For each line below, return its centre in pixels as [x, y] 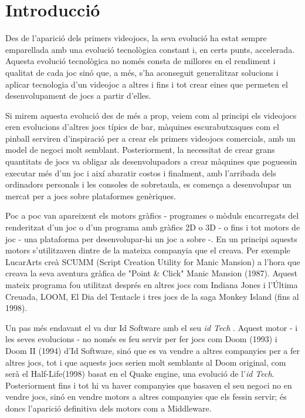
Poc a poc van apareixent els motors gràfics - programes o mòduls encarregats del [152, 215]
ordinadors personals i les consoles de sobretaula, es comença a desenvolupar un [148, 184]
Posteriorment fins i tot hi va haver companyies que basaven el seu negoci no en [149, 385]
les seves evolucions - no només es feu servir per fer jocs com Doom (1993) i [141, 339]
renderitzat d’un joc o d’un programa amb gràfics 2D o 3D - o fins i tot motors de [153, 227]
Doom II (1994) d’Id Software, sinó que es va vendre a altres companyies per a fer [152, 350]
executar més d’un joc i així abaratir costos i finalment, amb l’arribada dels [141, 173]
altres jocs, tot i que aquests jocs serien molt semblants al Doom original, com [146, 362]
